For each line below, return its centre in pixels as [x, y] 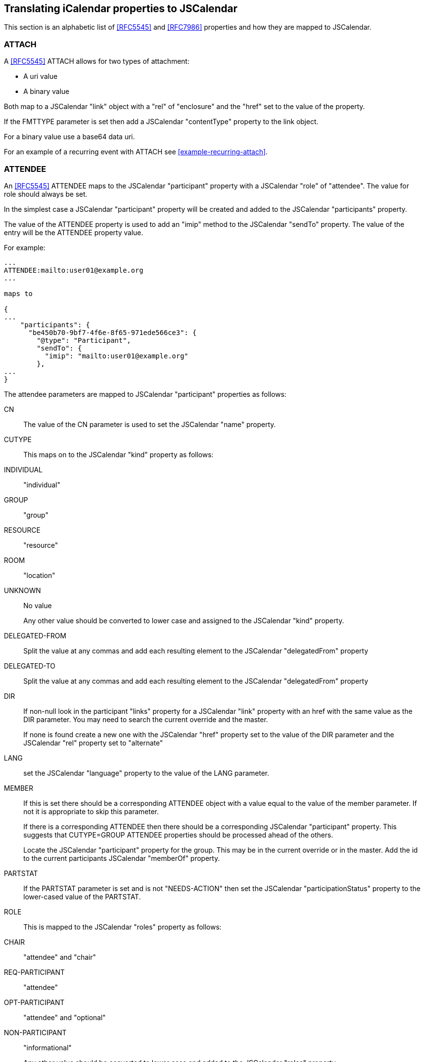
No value [38, 605]
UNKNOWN [22, 590]
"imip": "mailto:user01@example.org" [117, 356]
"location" [39, 575]
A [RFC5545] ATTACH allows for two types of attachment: [97, 61]
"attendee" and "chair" [60, 957]
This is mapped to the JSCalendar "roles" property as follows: [123, 927]
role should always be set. [46, 194]
